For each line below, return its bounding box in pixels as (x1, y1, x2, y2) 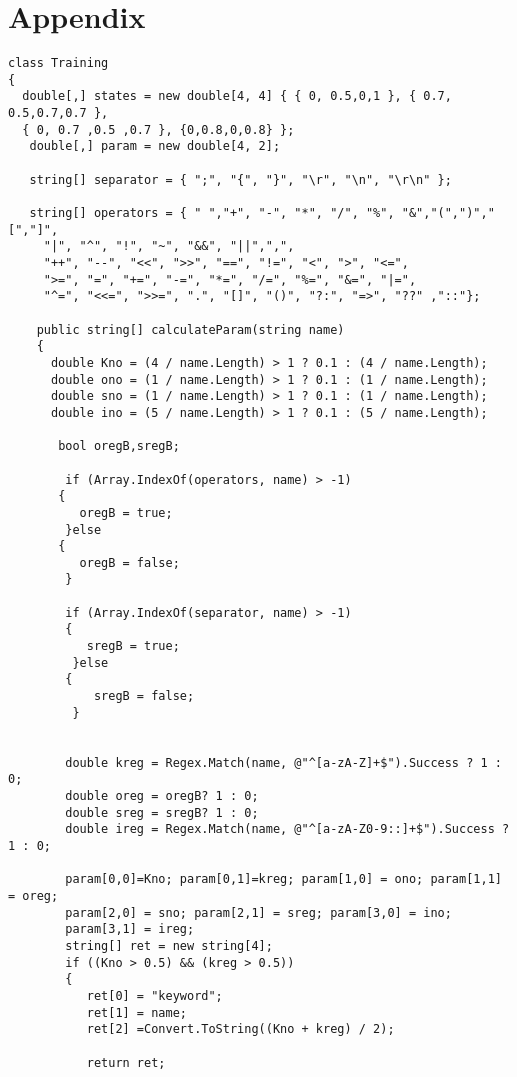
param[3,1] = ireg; (65, 922, 195, 937)
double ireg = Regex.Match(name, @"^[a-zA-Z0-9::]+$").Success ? (65, 822, 510, 837)
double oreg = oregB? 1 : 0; (65, 789, 259, 803)
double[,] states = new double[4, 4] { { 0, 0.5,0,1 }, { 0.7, (22, 89, 452, 104)
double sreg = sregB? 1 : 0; (65, 805, 259, 820)
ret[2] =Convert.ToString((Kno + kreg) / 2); (86, 1022, 395, 1037)
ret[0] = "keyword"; (86, 988, 223, 1003)
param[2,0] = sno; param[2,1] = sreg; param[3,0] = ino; (65, 905, 452, 920)
